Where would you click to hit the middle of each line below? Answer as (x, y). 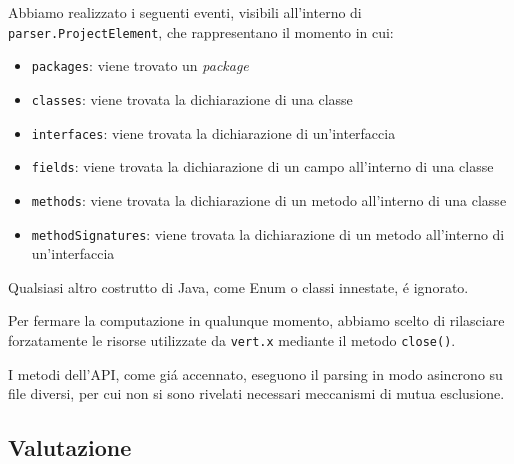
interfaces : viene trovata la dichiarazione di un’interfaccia (213, 132)
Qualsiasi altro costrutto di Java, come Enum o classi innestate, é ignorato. (238, 286)
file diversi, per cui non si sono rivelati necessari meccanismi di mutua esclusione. (256, 393)
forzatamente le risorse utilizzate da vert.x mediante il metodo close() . (232, 339)
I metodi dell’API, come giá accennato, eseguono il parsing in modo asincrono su (255, 373)
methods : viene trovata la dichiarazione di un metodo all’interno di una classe (269, 199)
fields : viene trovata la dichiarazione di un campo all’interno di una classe (262, 166)
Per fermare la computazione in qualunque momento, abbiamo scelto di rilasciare (256, 320)
